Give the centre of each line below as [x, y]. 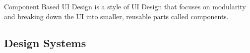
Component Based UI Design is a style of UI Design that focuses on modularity [125, 6]
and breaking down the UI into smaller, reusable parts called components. [116, 16]
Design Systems [45, 42]
